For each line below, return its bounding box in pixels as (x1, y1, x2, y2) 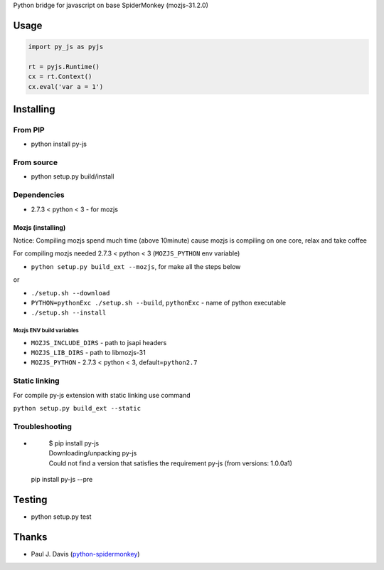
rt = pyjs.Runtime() (28, 63, 100, 70)
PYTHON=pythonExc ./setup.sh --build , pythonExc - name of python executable (31, 298, 287, 307)
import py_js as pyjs (28, 43, 104, 51)
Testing (13, 493, 48, 505)
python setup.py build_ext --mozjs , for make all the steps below (31, 262, 241, 270)
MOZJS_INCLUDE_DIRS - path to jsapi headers (31, 338, 167, 347)
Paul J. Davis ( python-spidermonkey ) (31, 549, 140, 558)
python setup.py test (31, 512, 92, 521)
